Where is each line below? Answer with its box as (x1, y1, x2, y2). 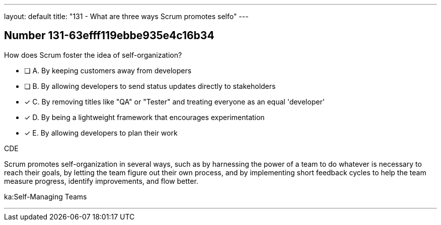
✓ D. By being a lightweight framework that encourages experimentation (24, 113, 265, 122)
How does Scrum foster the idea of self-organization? (4, 50, 182, 59)
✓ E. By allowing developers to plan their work (24, 128, 178, 137)
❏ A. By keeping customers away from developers (24, 66, 192, 75)
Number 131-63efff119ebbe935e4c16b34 (4, 29, 214, 42)
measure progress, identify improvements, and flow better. (4, 176, 198, 185)
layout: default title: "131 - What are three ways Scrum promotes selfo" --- (4, 12, 249, 21)
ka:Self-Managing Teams (4, 192, 87, 201)
